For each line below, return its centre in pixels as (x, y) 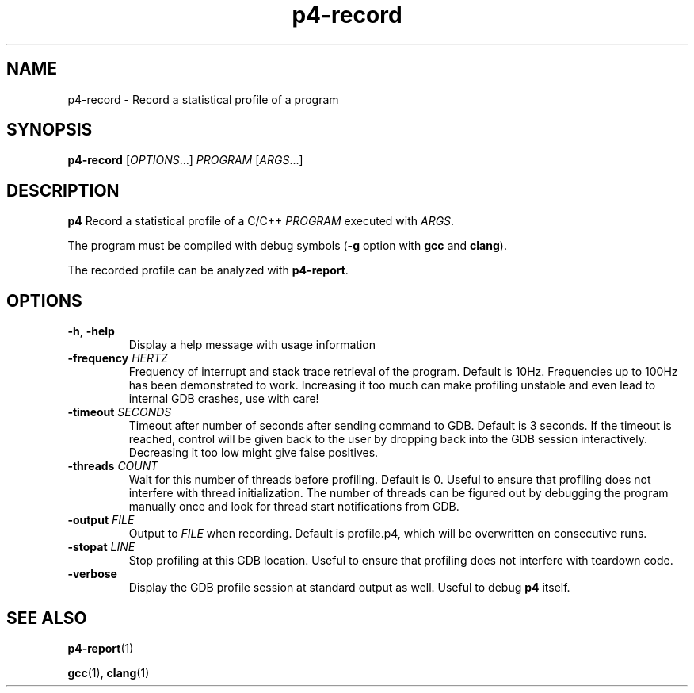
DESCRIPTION (63, 190)
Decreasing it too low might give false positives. (254, 453)
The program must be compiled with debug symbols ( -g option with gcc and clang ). (287, 246)
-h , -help (91, 331)
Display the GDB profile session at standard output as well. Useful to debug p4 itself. (349, 588)
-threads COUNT (113, 466)
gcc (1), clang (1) (109, 672)
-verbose (92, 574)
